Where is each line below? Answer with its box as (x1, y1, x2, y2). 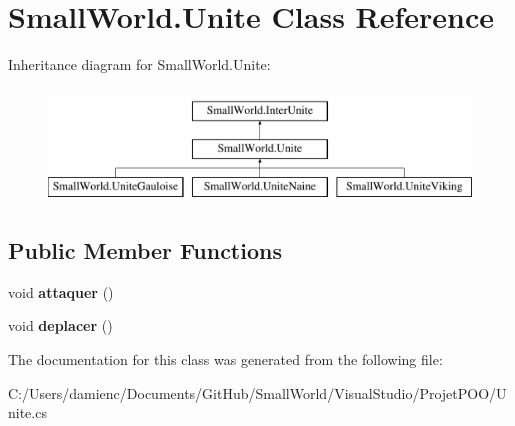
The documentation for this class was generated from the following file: (8, 349, 443, 370)
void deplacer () (8, 315, 113, 336)
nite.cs (8, 402, 47, 423)
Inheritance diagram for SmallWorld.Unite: (8, 54, 271, 75)
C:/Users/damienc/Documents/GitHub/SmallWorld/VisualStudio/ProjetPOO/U (8, 382, 507, 403)
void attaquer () (8, 281, 114, 302)
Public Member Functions (8, 235, 282, 266)
